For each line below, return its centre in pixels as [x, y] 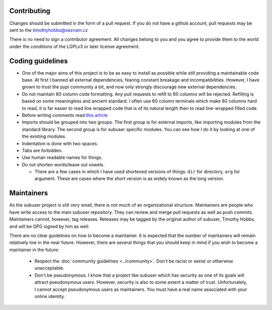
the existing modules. [44, 137]
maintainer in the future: [34, 250]
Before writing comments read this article [65, 115]
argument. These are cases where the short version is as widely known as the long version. [129, 178]
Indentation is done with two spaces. [60, 143]
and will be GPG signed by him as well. [50, 226]
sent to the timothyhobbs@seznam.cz [49, 30]
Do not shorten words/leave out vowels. [63, 164]
